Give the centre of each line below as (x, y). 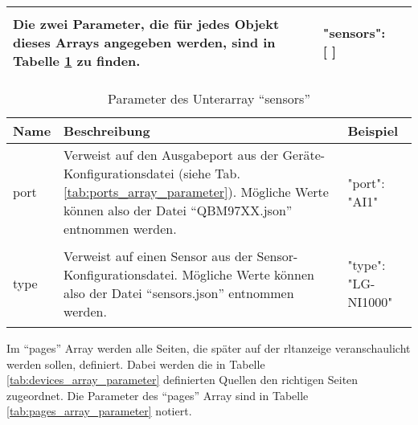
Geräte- (304, 155)
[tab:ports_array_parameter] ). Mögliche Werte (196, 192)
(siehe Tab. (209, 173)
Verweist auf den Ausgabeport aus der (171, 155)
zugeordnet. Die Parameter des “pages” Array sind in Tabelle (158, 395)
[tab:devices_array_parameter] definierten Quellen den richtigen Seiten (182, 380)
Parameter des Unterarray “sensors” (209, 98)
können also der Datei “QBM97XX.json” (178, 210)
